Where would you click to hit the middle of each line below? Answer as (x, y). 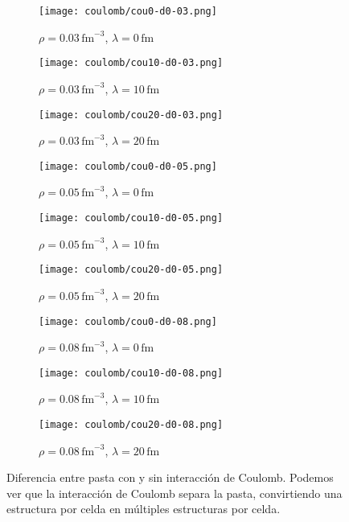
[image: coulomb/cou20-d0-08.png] (131, 425)
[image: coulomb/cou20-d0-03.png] (131, 115)
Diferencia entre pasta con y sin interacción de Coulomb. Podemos (170, 477)
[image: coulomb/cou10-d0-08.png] (131, 373)
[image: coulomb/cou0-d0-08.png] (128, 321)
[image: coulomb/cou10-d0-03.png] (131, 63)
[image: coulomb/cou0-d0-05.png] (128, 166)
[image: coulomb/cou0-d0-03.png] (128, 11)
